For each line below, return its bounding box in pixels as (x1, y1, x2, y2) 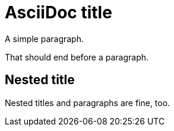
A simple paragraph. (5, 33, 84, 44)
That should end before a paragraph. (5, 52, 149, 62)
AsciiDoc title (5, 2, 112, 23)
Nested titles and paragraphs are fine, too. (5, 97, 170, 108)
